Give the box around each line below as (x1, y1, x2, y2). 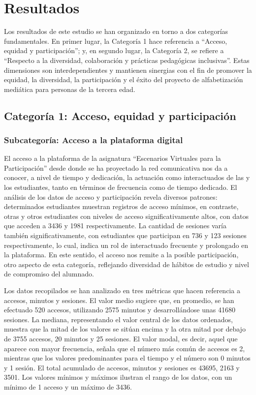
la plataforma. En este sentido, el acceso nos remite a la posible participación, (4, 249, 239, 260)
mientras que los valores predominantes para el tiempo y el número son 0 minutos (4, 353, 251, 363)
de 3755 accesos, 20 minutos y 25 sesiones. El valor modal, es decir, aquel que (4, 333, 238, 343)
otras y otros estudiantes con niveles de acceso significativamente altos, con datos (4, 211, 249, 221)
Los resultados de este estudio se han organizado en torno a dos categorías (4, 26, 228, 36)
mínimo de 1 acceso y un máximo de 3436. (4, 381, 132, 392)
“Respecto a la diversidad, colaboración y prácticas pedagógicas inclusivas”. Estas (4, 55, 250, 65)
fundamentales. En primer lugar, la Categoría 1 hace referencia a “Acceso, (4, 35, 227, 46)
